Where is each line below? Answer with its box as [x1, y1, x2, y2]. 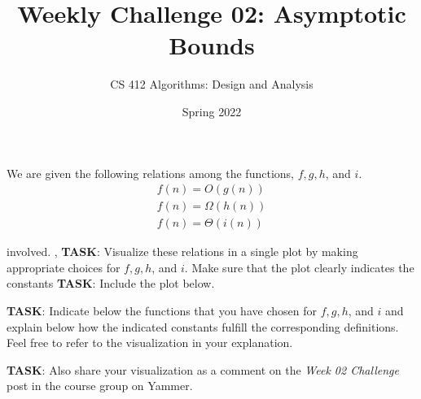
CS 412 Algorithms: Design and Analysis [110, 76, 314, 93]
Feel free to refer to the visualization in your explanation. [7, 334, 293, 351]
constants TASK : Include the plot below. [7, 275, 215, 292]
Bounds [169, 28, 255, 62]
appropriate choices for [7, 258, 121, 275]
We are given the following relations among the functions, [7, 164, 294, 181]
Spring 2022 [182, 102, 242, 119]
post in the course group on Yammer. [7, 377, 193, 394]
